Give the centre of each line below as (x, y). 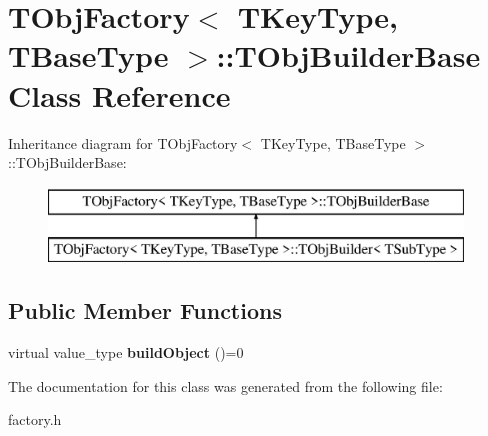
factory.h (35, 419)
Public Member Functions (145, 310)
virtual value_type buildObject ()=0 (126, 352)
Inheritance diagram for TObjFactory (123, 142)
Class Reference (119, 94)
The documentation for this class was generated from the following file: (225, 385)
